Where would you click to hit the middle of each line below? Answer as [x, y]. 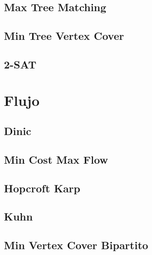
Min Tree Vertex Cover [64, 36]
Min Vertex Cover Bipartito [76, 245]
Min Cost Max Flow [56, 159]
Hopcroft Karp [42, 188]
